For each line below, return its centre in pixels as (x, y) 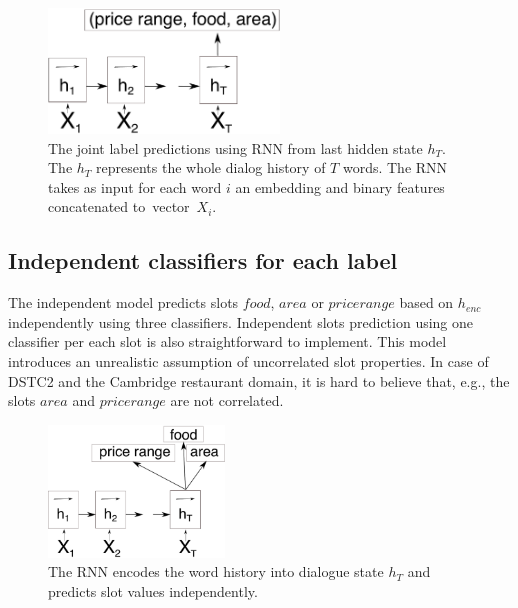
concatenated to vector (119, 206)
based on (426, 302)
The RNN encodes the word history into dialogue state (216, 571)
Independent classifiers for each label (203, 260)
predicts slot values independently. (153, 590)
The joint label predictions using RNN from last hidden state (235, 147)
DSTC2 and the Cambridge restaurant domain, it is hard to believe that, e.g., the (259, 380)
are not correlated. (227, 400)
